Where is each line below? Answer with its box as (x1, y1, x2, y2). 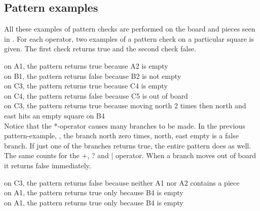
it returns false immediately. (4, 160, 91, 170)
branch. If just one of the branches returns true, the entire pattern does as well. (4, 140, 251, 150)
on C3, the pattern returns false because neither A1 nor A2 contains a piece (4, 177, 240, 188)
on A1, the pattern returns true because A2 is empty (4, 60, 168, 71)
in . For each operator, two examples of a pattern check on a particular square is (4, 33, 254, 44)
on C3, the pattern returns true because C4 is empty (4, 80, 168, 91)
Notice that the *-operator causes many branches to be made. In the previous (4, 120, 245, 131)
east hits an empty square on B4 (4, 110, 105, 120)
